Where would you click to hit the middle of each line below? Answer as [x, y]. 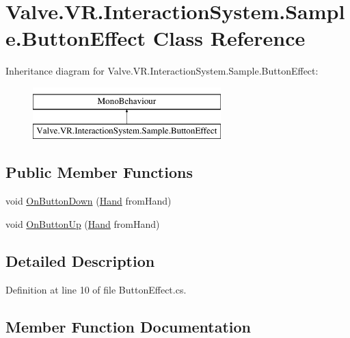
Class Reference [229, 38]
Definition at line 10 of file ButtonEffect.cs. [96, 289]
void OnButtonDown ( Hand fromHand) [89, 201]
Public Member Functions [99, 172]
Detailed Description [80, 260]
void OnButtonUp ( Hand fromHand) [83, 223]
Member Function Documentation [129, 326]
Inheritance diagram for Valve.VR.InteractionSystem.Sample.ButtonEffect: [162, 71]
